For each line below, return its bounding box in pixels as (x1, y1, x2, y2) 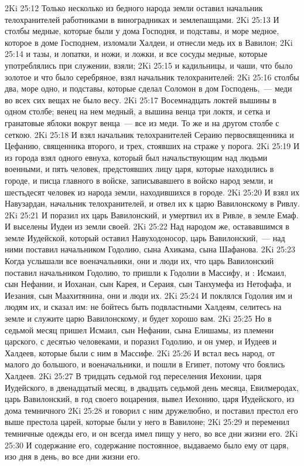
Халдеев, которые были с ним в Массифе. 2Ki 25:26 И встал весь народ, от (5, 346, 275, 359)
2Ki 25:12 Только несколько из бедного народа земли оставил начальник (5, 2, 263, 13)
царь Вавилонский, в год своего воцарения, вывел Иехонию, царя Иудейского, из (5, 393, 295, 405)
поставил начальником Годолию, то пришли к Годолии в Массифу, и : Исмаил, (5, 266, 286, 278)
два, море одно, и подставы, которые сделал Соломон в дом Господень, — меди (5, 82, 292, 94)
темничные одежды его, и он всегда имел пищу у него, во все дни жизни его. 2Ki (5, 427, 298, 439)
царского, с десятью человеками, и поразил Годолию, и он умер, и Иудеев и (5, 335, 277, 347)
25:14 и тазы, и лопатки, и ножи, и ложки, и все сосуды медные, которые (5, 48, 268, 60)
